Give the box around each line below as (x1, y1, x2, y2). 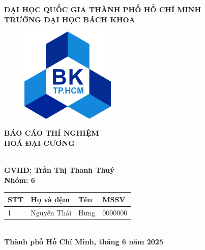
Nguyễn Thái (31, 207, 72, 217)
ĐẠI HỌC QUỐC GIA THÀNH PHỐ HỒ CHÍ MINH (4, 4, 201, 14)
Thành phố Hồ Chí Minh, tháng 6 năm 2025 (4, 236, 163, 247)
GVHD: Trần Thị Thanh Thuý (4, 164, 114, 175)
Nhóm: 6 (4, 174, 35, 185)
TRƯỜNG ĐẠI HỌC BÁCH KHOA (4, 14, 135, 24)
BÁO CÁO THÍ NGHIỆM (4, 128, 99, 138)
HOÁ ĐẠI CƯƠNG (4, 137, 75, 148)
